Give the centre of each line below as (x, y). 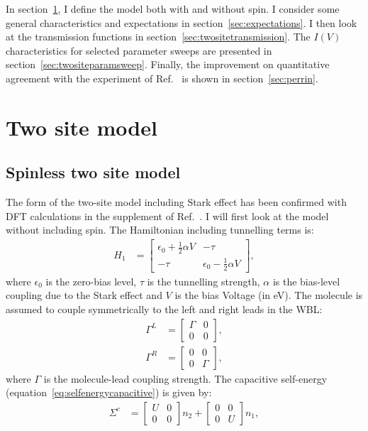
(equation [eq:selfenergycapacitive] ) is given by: (109, 392)
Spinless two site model (93, 172)
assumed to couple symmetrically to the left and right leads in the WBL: (164, 309)
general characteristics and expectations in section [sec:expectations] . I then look (182, 22)
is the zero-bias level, (91, 281)
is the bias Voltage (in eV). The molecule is (269, 295)
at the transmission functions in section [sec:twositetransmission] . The (158, 37)
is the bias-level (306, 281)
